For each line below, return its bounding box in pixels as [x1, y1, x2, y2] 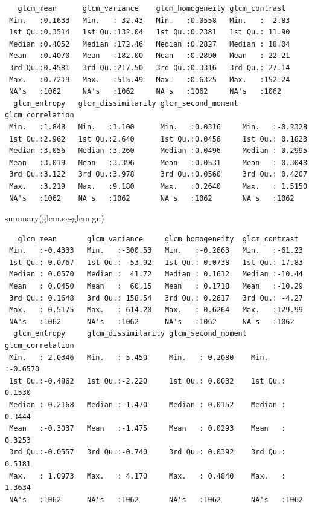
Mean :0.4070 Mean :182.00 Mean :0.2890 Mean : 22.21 [9, 51, 290, 61]
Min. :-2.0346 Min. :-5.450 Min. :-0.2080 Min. [9, 353, 269, 362]
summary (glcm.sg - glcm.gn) [5, 212, 104, 224]
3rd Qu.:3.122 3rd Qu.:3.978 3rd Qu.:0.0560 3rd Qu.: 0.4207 [9, 170, 308, 179]
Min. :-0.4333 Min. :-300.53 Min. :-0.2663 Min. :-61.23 [9, 246, 303, 255]
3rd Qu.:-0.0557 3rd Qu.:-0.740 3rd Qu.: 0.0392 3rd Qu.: [9, 448, 286, 457]
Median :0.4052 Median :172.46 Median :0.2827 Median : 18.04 [9, 39, 290, 48]
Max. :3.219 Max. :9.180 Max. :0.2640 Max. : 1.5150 [9, 182, 308, 191]
